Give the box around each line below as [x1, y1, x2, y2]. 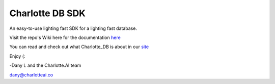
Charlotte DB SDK [9, 8, 86, 19]
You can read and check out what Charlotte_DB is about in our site [9, 44, 149, 50]
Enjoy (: [9, 53, 25, 59]
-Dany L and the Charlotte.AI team [9, 62, 81, 68]
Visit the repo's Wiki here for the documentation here [9, 34, 121, 40]
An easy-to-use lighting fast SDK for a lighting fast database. [9, 25, 137, 31]
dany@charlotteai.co [9, 71, 53, 78]
